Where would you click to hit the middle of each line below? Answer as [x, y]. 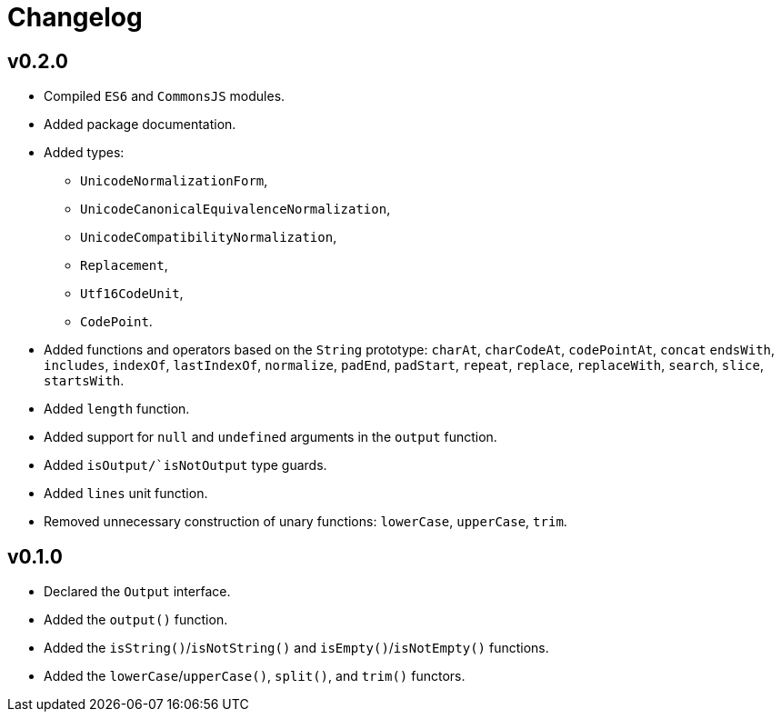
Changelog [75, 17]
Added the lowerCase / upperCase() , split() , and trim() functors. [255, 676]
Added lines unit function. [126, 494]
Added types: [84, 153]
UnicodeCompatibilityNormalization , [209, 237]
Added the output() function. [136, 620]
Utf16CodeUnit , [132, 294]
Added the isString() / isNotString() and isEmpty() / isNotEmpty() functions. [296, 648]
